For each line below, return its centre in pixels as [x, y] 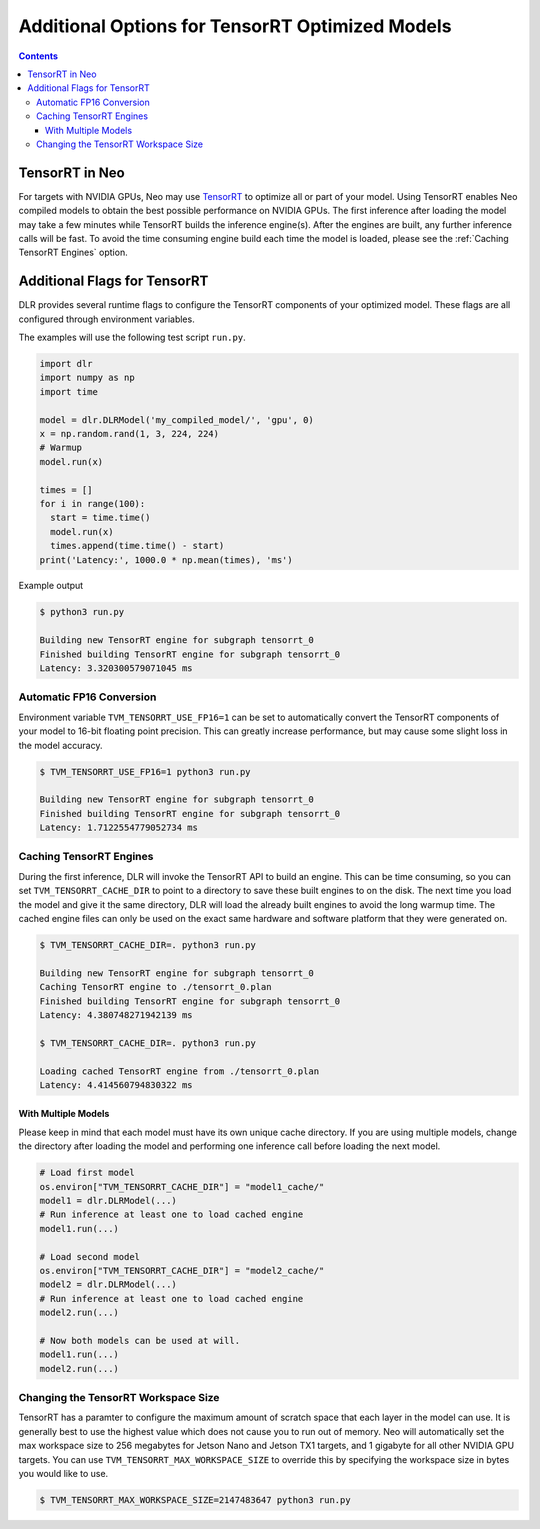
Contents [38, 56]
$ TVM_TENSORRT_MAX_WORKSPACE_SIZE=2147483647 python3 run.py [195, 1500]
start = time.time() [100, 518]
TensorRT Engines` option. [73, 252]
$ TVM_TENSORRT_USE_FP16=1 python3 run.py [145, 771]
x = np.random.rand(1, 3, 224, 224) [129, 433]
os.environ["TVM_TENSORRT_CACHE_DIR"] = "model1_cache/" [182, 1186]
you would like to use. [63, 1474]
